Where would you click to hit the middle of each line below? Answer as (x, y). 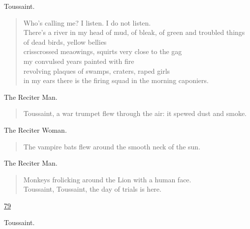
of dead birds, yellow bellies (65, 42)
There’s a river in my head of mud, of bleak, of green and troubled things (134, 32)
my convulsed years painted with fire (79, 61)
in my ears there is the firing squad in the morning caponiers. (116, 80)
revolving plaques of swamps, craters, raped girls (97, 71)
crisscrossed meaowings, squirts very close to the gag (103, 51)
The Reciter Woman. (35, 129)
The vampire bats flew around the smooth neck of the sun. (112, 146)
